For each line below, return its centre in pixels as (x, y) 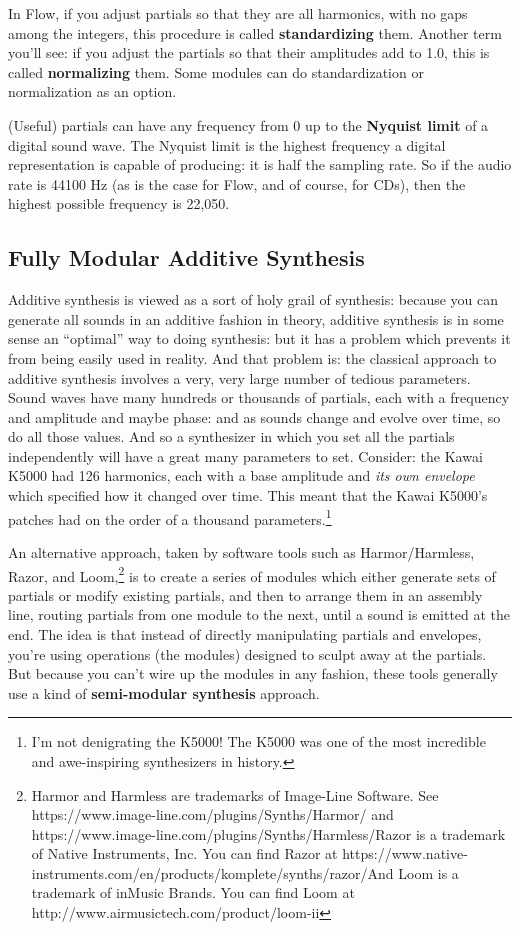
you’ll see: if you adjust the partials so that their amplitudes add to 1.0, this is (249, 52)
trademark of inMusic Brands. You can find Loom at (193, 892)
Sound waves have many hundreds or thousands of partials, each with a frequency (259, 397)
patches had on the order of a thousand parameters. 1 (170, 517)
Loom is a (428, 872)
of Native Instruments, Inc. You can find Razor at (184, 853)
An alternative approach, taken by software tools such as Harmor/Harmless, (241, 551)
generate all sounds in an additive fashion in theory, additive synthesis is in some (256, 318)
